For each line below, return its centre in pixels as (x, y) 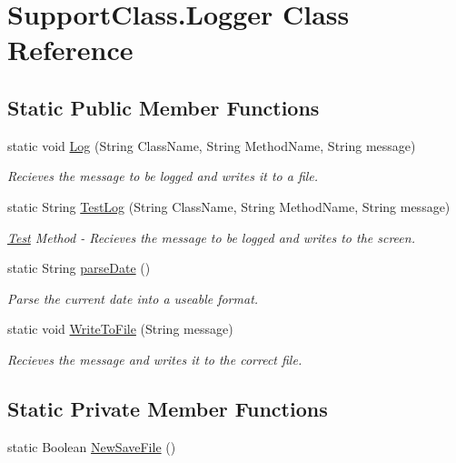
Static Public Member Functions (164, 107)
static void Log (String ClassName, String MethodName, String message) (212, 145)
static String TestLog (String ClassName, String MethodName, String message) (229, 206)
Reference (70, 50)
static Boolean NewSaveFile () (92, 446)
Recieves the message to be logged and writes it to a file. (163, 176)
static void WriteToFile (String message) (120, 329)
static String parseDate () (79, 268)
